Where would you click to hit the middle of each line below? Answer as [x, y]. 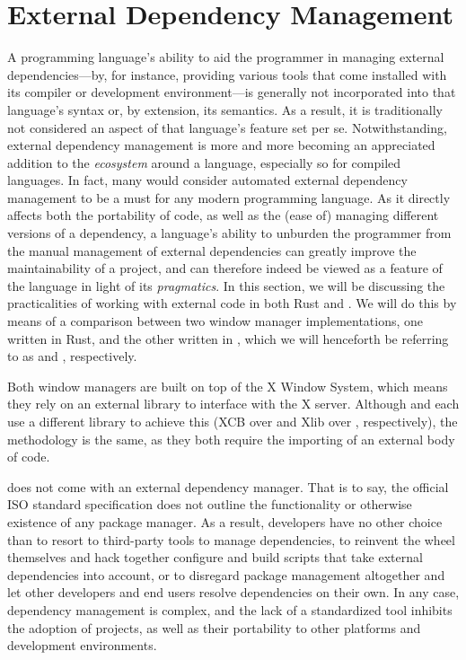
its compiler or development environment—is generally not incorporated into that [232, 92]
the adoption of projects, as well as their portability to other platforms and [214, 627]
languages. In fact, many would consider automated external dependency [207, 180]
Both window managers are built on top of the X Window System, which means [228, 386]
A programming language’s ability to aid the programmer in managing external [226, 57]
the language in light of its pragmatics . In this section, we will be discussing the [226, 285]
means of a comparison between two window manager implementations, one [215, 321]
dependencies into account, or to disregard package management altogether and [226, 574]
